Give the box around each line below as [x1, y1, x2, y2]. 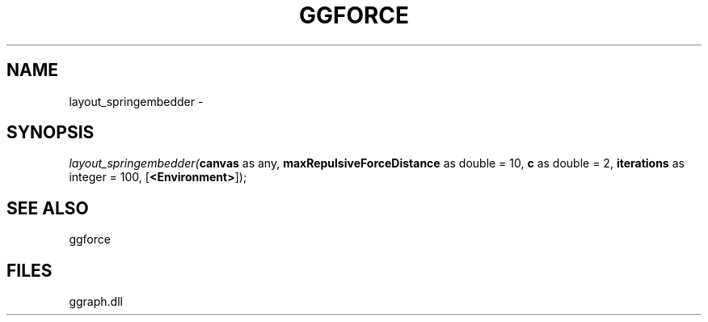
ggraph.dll [69, 294, 123, 309]
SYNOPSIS [6, 122, 95, 143]
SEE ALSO [6, 197, 89, 218]
